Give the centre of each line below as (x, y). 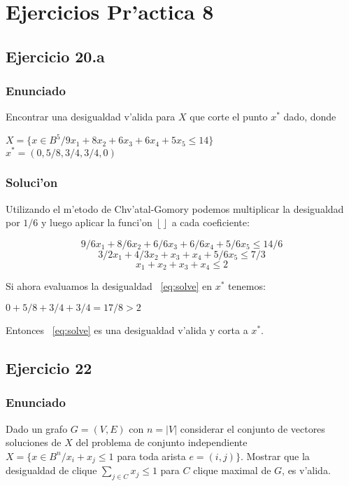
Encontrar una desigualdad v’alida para (91, 117)
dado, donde (310, 117)
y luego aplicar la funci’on (97, 222)
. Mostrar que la (275, 456)
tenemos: (247, 286)
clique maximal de (232, 470)
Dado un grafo (37, 428)
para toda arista (151, 456)
